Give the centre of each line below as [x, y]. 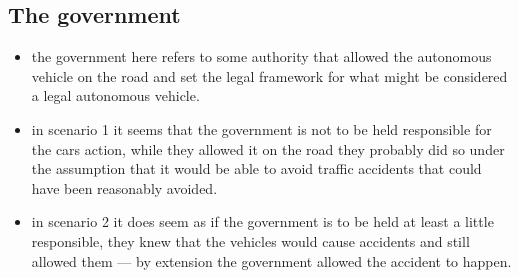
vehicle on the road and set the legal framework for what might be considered [269, 75]
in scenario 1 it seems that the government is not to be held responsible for [261, 128]
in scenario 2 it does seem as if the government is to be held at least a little [262, 221]
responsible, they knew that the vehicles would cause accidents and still [250, 240]
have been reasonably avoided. [124, 187]
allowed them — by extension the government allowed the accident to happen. [271, 260]
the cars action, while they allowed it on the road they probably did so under [268, 148]
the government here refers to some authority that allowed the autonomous [261, 56]
